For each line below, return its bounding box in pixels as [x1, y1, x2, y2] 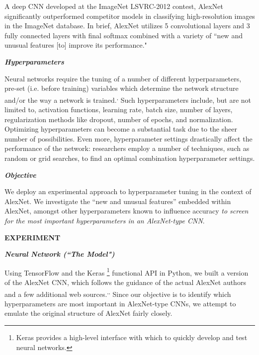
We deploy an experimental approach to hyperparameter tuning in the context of [4, 186, 252, 197]
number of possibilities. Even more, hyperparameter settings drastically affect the [4, 133, 253, 143]
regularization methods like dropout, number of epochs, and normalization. [4, 114, 233, 124]
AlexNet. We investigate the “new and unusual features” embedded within [4, 196, 231, 206]
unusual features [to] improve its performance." [4, 40, 147, 50]
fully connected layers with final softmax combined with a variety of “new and [4, 30, 243, 40]
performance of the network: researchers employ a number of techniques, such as [4, 143, 250, 153]
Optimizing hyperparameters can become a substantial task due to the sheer [4, 124, 237, 134]
